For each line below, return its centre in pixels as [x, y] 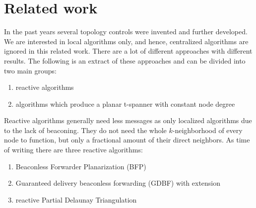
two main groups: [30, 70]
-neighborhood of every [207, 130]
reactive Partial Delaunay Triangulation [76, 199]
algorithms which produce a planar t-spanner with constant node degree [125, 104]
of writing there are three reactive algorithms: [73, 150]
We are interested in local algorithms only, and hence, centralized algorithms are [126, 41]
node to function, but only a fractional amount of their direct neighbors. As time [127, 140]
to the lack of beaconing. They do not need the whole [85, 130]
